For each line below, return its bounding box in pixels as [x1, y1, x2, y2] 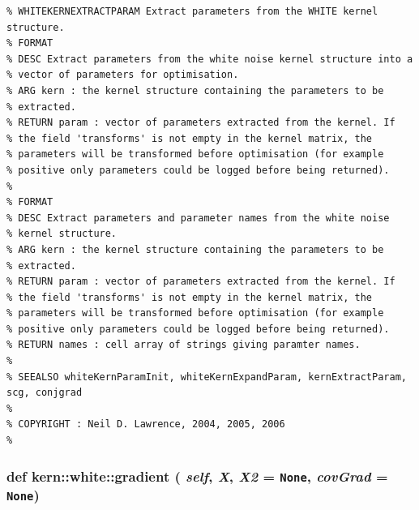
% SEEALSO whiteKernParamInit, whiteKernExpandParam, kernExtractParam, [6, 371, 407, 383]
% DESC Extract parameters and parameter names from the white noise [6, 212, 390, 224]
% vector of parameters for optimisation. [6, 69, 239, 81]
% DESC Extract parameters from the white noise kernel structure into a [6, 53, 413, 65]
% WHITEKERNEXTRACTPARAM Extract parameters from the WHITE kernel [6, 6, 378, 17]
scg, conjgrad [6, 387, 83, 399]
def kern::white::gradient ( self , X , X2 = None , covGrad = [6, 465, 388, 486]
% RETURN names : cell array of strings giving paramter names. [6, 339, 361, 351]
